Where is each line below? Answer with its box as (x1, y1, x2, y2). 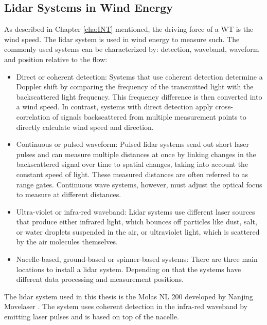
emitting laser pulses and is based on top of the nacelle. (4, 311, 179, 322)
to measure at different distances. (16, 189, 121, 200)
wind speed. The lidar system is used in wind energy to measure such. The (4, 33, 240, 44)
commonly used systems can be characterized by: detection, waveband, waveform (4, 44, 259, 54)
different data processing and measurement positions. (16, 274, 184, 284)
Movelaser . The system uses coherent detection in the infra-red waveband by (4, 301, 247, 312)
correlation (16, 111, 50, 122)
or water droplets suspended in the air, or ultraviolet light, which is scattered (16, 226, 260, 237)
